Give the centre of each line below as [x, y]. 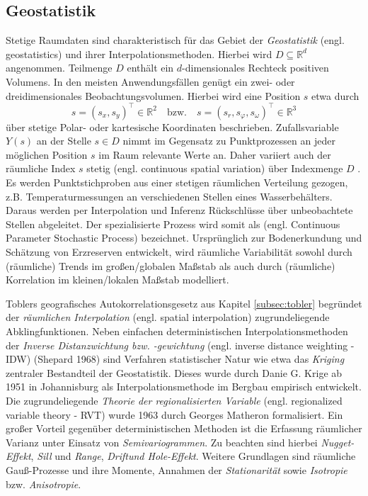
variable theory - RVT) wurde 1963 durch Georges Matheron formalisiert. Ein [174, 414]
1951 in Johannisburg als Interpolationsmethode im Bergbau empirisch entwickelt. [184, 387]
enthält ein [150, 68]
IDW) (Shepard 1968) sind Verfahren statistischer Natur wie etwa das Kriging [175, 359]
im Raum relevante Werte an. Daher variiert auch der [215, 154]
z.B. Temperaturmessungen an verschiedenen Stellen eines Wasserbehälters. [169, 196]
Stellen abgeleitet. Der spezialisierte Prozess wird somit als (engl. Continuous [173, 224]
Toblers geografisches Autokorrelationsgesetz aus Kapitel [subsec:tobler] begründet [184, 303]
